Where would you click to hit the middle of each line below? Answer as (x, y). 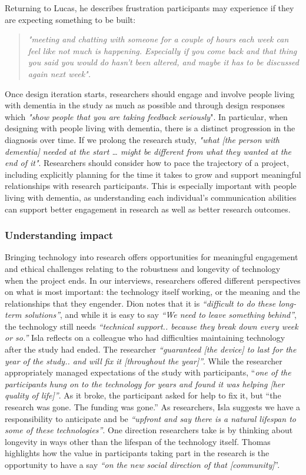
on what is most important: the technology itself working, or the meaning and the (152, 292)
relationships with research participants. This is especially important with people (151, 186)
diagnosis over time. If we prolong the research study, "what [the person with (142, 139)
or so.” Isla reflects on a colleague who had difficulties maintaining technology (145, 338)
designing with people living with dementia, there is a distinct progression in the (150, 128)
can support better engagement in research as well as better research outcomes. (148, 209)
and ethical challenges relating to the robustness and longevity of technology (143, 268)
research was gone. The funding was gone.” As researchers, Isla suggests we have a (153, 407)
